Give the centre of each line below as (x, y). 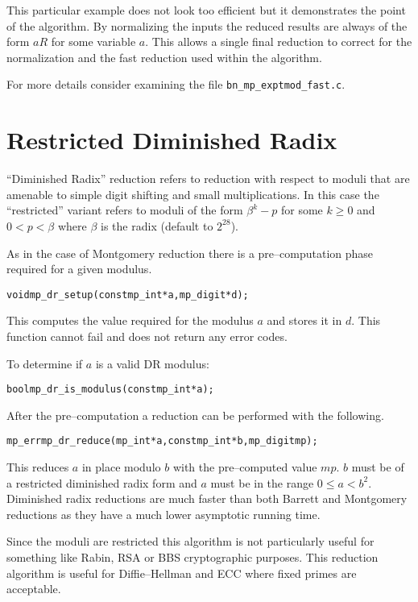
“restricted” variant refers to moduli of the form (125, 210)
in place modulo (121, 467)
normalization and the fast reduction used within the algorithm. (164, 57)
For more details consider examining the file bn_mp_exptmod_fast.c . (176, 84)
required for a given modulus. (79, 269)
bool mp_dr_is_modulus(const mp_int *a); (110, 390)
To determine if (45, 363)
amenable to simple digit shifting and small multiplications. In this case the (193, 194)
